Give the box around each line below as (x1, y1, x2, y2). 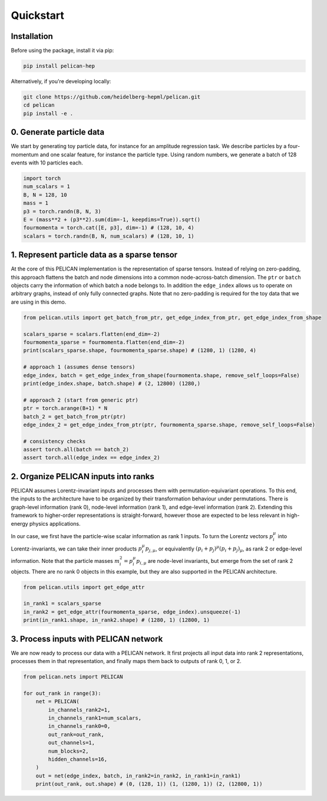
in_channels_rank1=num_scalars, (48, 715, 141, 721)
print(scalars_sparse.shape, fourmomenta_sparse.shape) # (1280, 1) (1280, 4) (23, 347, 256, 354)
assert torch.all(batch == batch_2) (23, 446, 130, 453)
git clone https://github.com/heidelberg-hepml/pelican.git (23, 94, 201, 100)
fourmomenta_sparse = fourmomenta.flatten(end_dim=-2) (23, 339, 185, 346)
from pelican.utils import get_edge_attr (23, 584, 145, 591)
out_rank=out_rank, (48, 731, 104, 738)
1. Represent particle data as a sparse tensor (11, 250, 178, 260)
